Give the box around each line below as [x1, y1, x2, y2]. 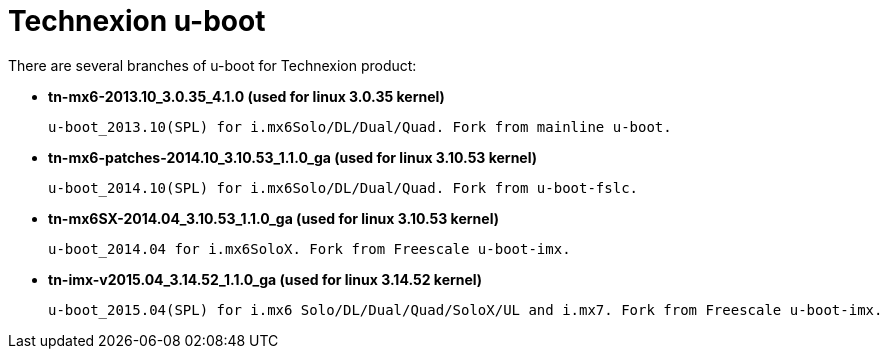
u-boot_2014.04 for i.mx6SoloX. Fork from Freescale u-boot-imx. [48, 240, 571, 257]
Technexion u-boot [8, 4, 266, 38]
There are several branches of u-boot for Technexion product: [8, 56, 417, 74]
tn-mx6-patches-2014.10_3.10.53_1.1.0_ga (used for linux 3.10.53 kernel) [48, 148, 538, 166]
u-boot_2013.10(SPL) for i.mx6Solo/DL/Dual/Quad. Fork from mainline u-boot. [48, 118, 672, 135]
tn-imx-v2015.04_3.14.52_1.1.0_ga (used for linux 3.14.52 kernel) [48, 270, 483, 288]
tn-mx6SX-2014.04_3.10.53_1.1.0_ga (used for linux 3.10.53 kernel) [48, 209, 499, 227]
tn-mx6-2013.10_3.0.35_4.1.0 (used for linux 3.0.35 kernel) [48, 87, 445, 105]
